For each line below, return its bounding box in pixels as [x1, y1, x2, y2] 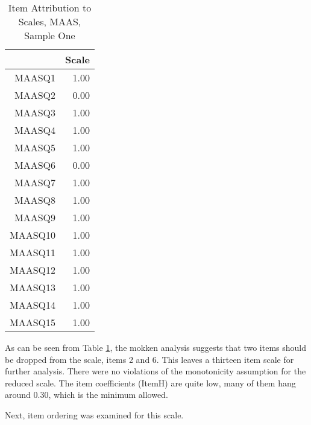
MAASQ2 [14, 88, 56, 102]
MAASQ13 [10, 280, 56, 294]
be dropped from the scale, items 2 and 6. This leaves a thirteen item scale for [5, 353, 294, 365]
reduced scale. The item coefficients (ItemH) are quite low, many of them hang [5, 376, 296, 389]
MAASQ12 [10, 263, 56, 277]
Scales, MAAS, [18, 14, 81, 28]
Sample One [24, 28, 75, 42]
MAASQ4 [14, 123, 56, 137]
